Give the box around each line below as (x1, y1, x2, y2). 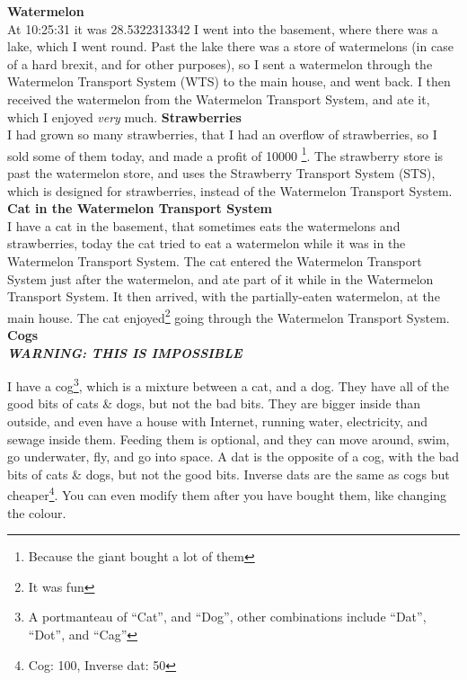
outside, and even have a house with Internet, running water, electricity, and (7, 412, 428, 431)
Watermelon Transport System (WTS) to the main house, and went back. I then (7, 72, 451, 91)
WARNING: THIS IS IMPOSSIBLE (7, 343, 242, 362)
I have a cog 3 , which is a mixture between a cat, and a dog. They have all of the (7, 374, 450, 395)
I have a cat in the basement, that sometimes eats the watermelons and (7, 216, 401, 235)
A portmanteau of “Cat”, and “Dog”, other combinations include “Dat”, (28, 607, 427, 626)
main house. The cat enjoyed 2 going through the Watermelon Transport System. (7, 305, 450, 327)
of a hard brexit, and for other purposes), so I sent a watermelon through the (7, 54, 433, 73)
